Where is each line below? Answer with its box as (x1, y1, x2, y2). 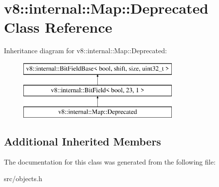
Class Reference (4, 17, 112, 37)
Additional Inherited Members (4, 134, 161, 149)
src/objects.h (4, 173, 42, 183)
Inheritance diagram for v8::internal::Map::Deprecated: (4, 45, 167, 56)
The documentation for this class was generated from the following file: (4, 157, 216, 167)
